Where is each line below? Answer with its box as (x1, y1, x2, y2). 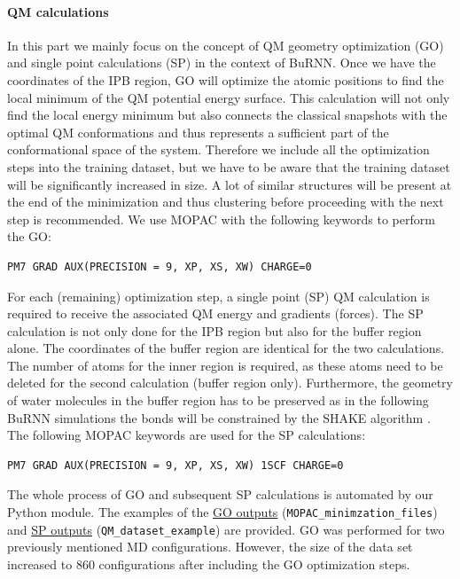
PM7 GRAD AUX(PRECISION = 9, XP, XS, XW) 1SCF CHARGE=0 (7, 458, 344, 472)
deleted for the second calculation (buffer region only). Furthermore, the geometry (7, 373, 454, 392)
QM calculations (7, 2, 109, 20)
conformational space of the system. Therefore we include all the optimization (7, 140, 430, 159)
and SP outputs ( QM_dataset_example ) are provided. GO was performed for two (7, 520, 445, 538)
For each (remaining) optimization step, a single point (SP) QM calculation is (7, 286, 430, 305)
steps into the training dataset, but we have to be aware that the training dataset (7, 157, 450, 176)
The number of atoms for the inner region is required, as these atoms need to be (7, 356, 443, 374)
